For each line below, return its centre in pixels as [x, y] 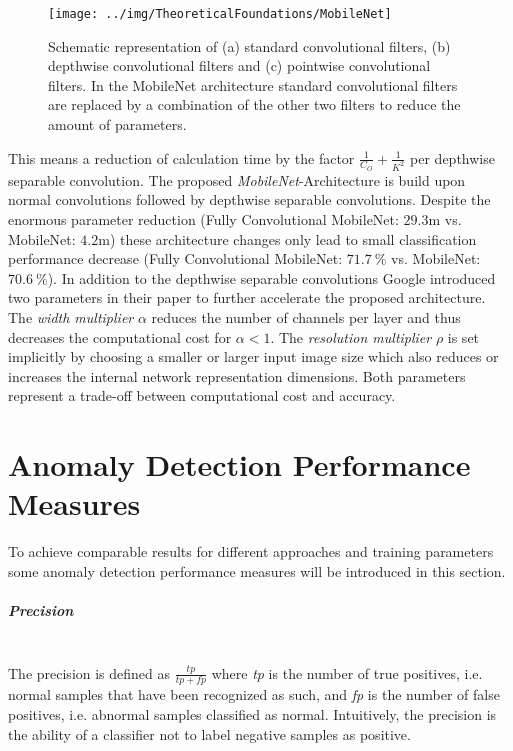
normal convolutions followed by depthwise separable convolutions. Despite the [249, 199]
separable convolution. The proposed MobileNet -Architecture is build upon [237, 179]
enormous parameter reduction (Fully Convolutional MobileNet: [203, 219]
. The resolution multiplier [351, 336]
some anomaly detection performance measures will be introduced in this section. [257, 570]
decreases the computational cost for [120, 336]
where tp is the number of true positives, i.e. [347, 672]
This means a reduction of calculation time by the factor [181, 157]
